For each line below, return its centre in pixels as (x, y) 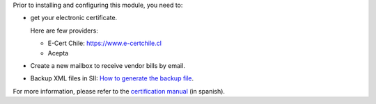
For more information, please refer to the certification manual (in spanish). (119, 91)
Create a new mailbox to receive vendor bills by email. (108, 65)
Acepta (58, 53)
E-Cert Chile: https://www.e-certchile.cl (104, 43)
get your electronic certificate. (74, 18)
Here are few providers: (64, 31)
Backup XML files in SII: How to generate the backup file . (112, 78)
